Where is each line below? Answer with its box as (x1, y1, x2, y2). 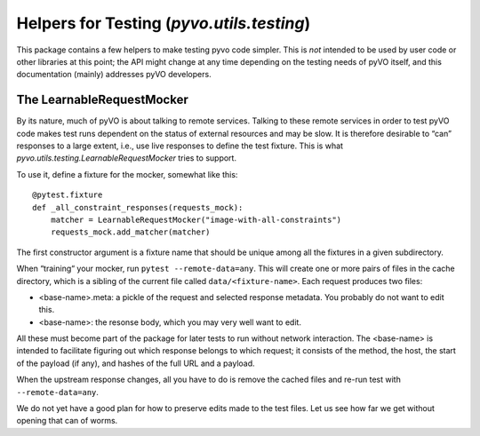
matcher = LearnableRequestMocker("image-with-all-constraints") (50, 214, 342, 225)
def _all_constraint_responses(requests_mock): (32, 202, 244, 212)
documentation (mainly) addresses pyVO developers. (16, 69, 212, 80)
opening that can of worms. (16, 416, 118, 426)
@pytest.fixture (32, 190, 103, 200)
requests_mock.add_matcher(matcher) (50, 227, 211, 237)
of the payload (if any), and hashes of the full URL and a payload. (16, 358, 255, 369)
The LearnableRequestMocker (16, 92, 188, 107)
